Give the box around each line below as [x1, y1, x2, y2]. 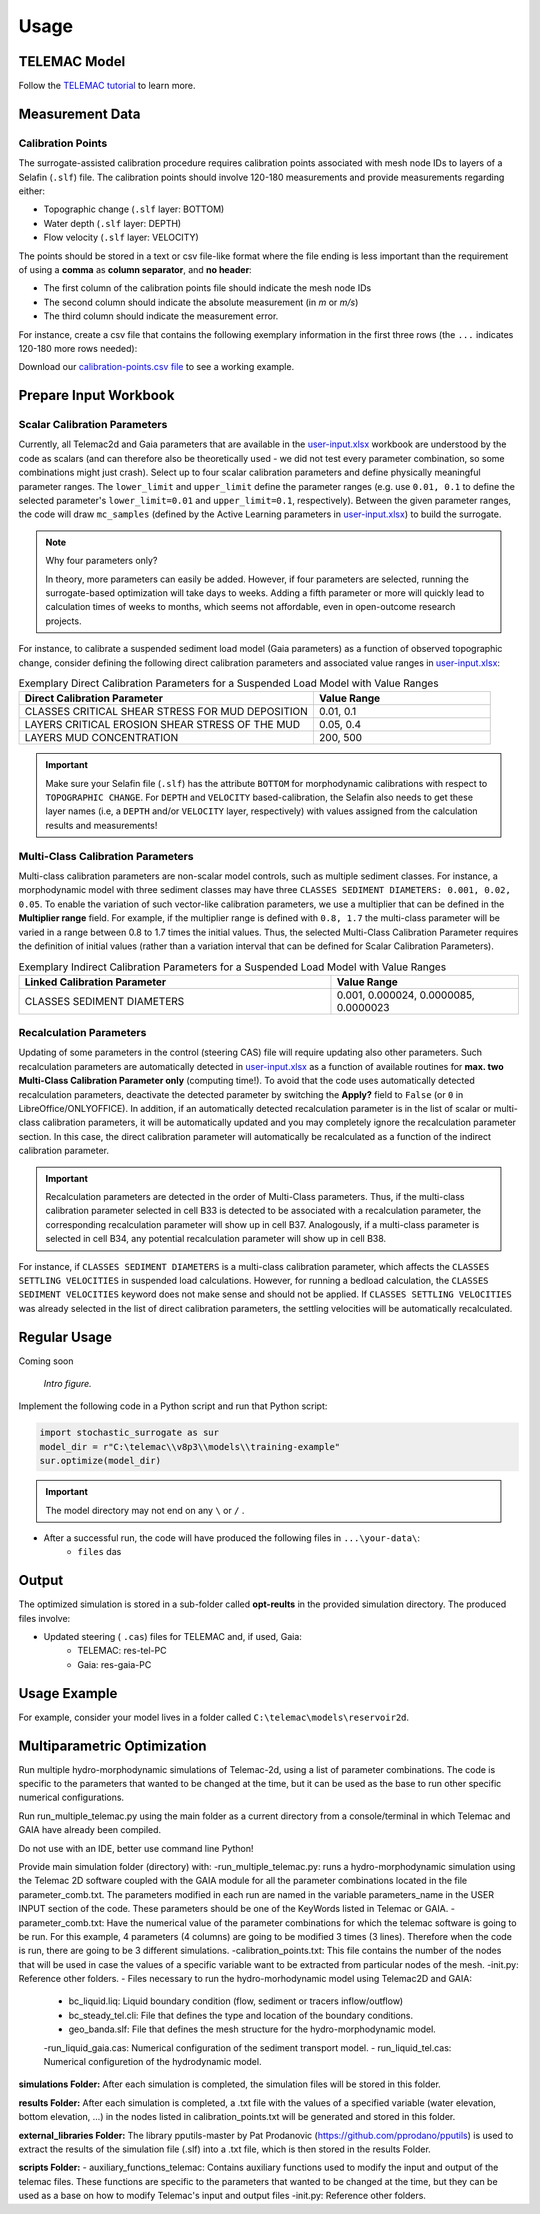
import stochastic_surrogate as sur [39, 1427, 220, 1439]
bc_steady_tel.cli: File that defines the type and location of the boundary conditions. [68, 2009, 414, 2021]
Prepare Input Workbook [18, 387, 175, 404]
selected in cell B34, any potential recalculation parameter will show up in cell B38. [45, 1233, 387, 1245]
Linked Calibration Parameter [24, 975, 167, 989]
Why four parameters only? [45, 555, 158, 567]
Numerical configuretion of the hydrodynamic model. [43, 2056, 262, 2068]
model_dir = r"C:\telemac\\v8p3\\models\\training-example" [39, 1441, 341, 1452]
